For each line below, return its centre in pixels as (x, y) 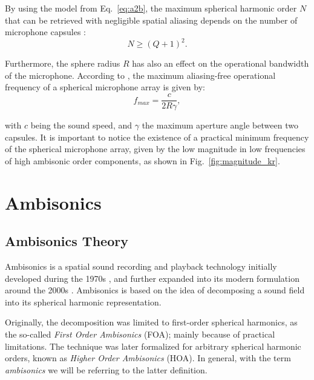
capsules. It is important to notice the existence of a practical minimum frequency (157, 137)
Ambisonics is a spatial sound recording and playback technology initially (141, 266)
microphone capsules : (45, 32)
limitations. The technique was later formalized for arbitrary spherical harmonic (153, 346)
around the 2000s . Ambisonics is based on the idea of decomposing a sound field (155, 290)
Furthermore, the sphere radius (63, 63)
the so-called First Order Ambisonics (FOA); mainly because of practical (140, 334)
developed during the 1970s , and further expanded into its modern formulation (152, 278)
